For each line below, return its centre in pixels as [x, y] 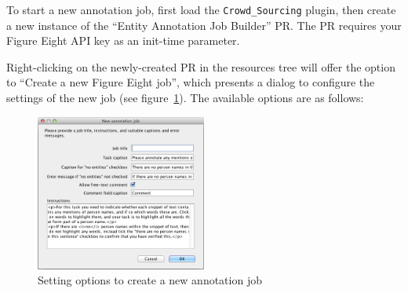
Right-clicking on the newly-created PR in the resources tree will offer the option [201, 66]
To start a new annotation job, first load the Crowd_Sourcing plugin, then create [201, 9]
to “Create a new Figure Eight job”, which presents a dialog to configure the [191, 82]
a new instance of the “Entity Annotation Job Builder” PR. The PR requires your [204, 25]
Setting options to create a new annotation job [150, 280]
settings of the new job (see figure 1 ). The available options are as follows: [185, 98]
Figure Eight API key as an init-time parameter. [123, 40]
